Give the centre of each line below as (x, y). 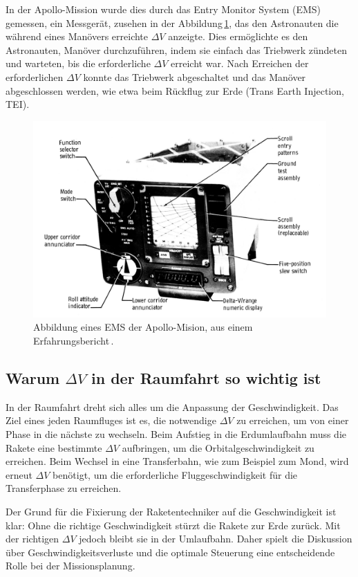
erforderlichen (35, 76)
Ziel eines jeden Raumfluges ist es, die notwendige (111, 420)
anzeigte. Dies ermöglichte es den (238, 36)
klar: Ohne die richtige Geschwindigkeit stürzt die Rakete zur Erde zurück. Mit (173, 525)
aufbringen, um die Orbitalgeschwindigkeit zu (218, 447)
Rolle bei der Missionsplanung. (70, 566)
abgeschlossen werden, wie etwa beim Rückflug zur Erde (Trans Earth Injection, (175, 90)
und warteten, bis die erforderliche (78, 63)
